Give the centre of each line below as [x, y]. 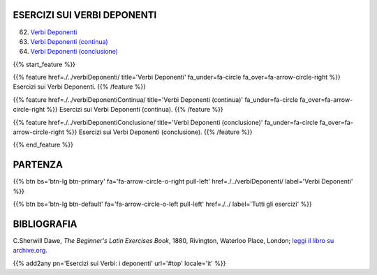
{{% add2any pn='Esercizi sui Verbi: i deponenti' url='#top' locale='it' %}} [119, 263]
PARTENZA [38, 165]
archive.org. [30, 251]
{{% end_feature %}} [43, 145]
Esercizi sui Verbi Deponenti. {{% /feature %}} [80, 87]
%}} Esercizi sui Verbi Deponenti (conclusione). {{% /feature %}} [159, 132]
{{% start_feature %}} [44, 64]
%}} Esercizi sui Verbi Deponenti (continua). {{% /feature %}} [135, 110]
